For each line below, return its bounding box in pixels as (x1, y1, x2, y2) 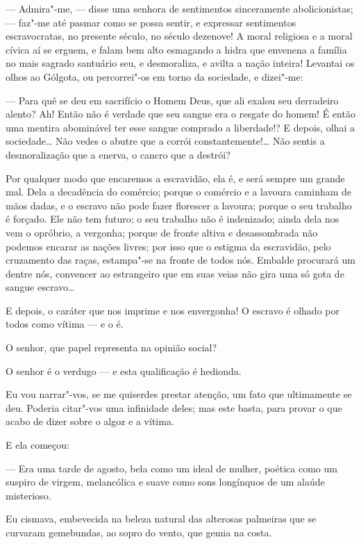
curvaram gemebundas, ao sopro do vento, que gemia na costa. (6, 525, 272, 539)
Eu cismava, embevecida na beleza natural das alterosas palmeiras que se (6, 511, 317, 526)
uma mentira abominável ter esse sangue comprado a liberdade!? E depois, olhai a (6, 120, 355, 134)
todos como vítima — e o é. (6, 317, 124, 331)
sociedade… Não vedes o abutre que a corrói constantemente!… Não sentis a (6, 134, 325, 148)
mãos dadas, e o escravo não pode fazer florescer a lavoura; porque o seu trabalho (6, 198, 352, 212)
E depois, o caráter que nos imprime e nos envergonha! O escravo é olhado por (6, 303, 339, 317)
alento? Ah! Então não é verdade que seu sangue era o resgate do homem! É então (6, 106, 355, 121)
